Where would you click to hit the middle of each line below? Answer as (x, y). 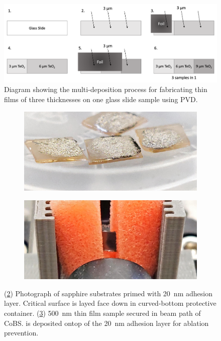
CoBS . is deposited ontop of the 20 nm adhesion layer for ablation (106, 323)
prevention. (21, 333)
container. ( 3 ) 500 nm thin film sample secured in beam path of (102, 313)
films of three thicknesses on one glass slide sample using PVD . (101, 99)
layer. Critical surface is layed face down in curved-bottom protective (110, 303)
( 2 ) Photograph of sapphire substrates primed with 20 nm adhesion (108, 293)
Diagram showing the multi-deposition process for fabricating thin (106, 89)
